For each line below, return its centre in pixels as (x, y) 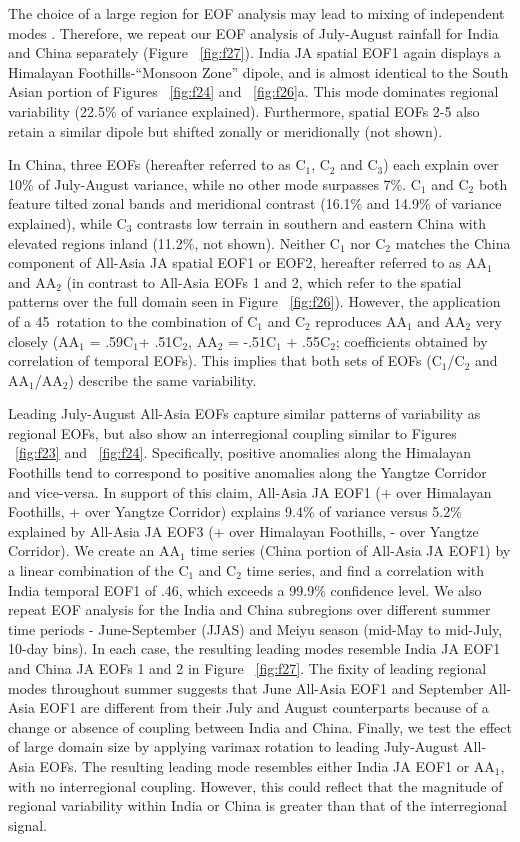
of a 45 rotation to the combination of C (133, 320)
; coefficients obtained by (411, 340)
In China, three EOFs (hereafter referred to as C (157, 164)
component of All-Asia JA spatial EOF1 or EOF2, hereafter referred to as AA (247, 262)
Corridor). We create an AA (94, 550)
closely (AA (44, 340)
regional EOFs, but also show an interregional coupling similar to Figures (232, 432)
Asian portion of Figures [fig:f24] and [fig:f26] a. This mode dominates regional (253, 91)
